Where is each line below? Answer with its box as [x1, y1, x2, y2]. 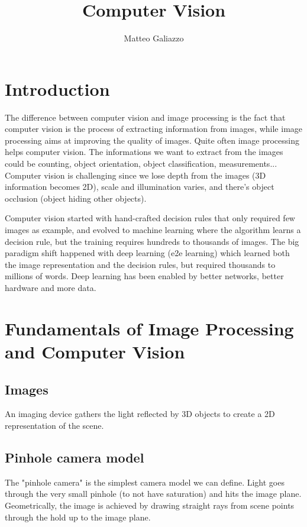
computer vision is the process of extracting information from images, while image [5, 122, 303, 135]
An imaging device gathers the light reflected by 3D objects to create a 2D [5, 408, 275, 420]
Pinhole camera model [5, 448, 144, 466]
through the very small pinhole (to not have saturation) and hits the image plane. [5, 487, 302, 500]
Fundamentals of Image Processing [5, 316, 294, 340]
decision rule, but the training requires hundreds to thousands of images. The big [5, 235, 299, 247]
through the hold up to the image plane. [5, 510, 151, 523]
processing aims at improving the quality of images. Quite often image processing [5, 134, 299, 146]
